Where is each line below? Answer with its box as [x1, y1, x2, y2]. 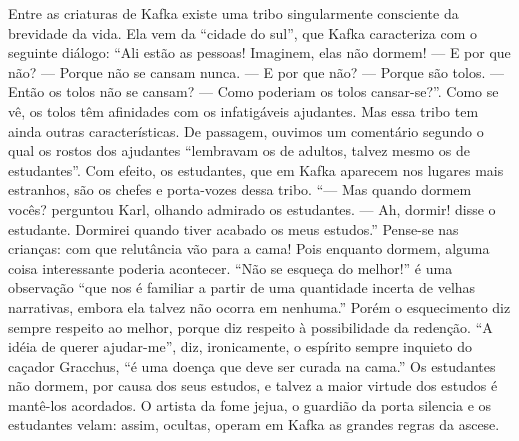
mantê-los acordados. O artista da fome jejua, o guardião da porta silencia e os [8, 394, 492, 415]
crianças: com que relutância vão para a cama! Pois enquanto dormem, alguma [8, 238, 490, 259]
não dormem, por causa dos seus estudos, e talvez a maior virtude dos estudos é [8, 375, 498, 396]
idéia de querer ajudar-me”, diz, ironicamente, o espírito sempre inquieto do [8, 336, 472, 357]
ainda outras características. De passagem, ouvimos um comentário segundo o [8, 120, 484, 141]
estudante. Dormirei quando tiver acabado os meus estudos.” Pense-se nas [8, 218, 459, 239]
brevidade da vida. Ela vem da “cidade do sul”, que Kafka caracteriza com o [8, 22, 477, 43]
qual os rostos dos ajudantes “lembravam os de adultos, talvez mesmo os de [8, 140, 470, 161]
